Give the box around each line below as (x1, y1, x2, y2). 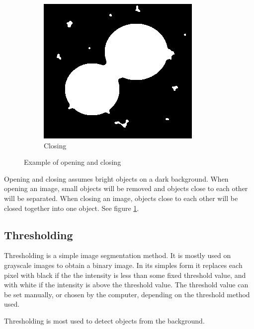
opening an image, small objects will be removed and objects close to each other (4, 183, 248, 194)
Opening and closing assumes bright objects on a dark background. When (4, 173, 229, 184)
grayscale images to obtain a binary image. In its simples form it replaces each (4, 260, 243, 270)
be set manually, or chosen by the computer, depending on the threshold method (4, 289, 250, 299)
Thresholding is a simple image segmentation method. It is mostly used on (4, 250, 231, 261)
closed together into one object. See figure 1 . (4, 202, 139, 213)
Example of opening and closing (24, 157, 121, 167)
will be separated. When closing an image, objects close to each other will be (4, 193, 238, 203)
